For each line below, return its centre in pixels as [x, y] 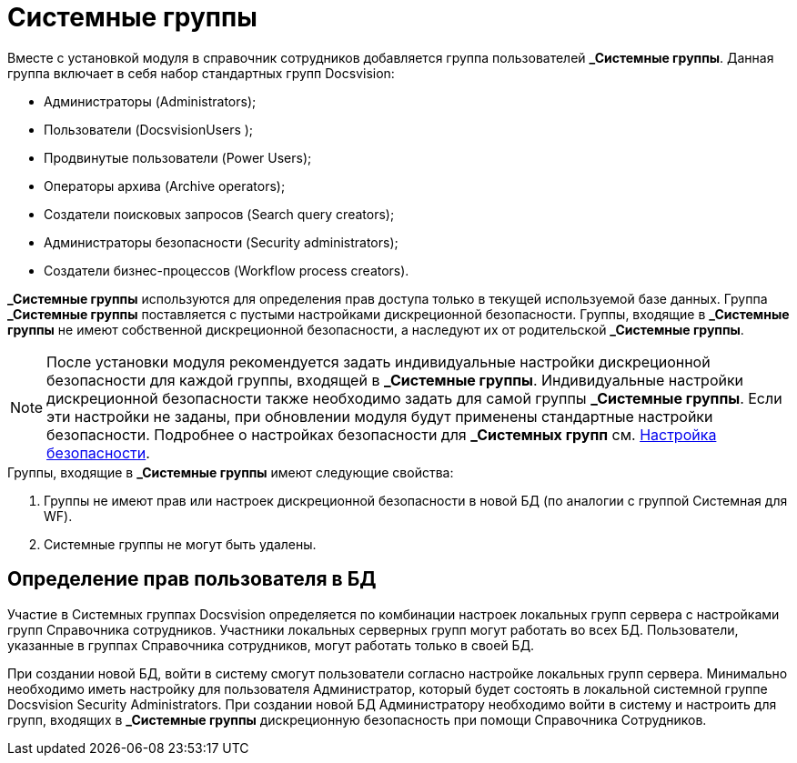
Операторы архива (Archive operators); [165, 186]
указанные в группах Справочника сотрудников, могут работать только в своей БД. [271, 645]
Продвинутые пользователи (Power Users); [178, 157]
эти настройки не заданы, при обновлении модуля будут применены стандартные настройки [380, 416]
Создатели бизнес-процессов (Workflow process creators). [227, 270]
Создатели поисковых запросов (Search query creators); [219, 214]
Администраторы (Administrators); [150, 101]
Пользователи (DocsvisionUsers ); [149, 129]
